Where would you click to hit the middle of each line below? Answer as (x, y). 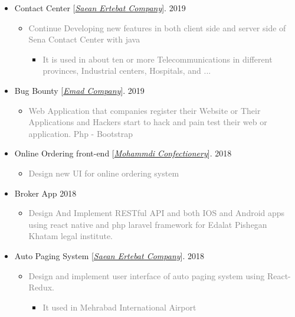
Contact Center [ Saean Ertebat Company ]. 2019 (100, 8)
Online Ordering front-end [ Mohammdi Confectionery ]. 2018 (123, 153)
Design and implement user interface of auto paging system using (147, 275)
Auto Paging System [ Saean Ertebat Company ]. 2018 (109, 255)
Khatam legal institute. (71, 236)
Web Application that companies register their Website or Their (145, 110)
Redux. (41, 287)
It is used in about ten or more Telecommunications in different (158, 59)
